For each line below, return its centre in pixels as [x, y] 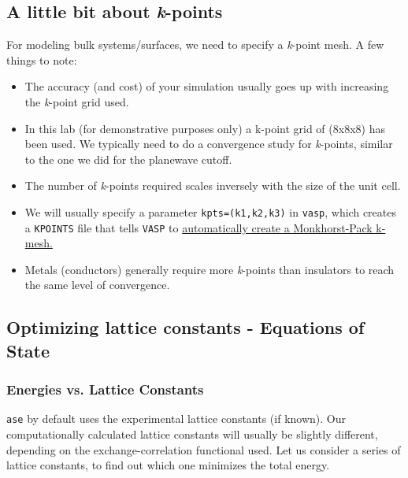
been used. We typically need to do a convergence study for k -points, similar [209, 144]
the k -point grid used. [77, 101]
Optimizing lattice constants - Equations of [185, 327]
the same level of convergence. [97, 285]
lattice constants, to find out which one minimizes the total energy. [168, 465]
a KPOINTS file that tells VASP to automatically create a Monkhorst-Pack [198, 227]
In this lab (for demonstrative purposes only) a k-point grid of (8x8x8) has [205, 128]
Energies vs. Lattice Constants [105, 389]
